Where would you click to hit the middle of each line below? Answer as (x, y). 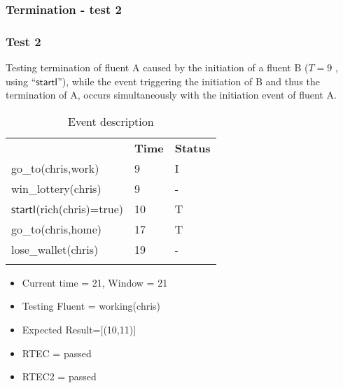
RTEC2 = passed (59, 376)
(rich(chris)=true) (79, 208)
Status (192, 148)
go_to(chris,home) (57, 229)
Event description (111, 121)
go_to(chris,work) (55, 168)
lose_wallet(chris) (55, 249)
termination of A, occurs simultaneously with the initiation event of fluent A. (171, 95)
